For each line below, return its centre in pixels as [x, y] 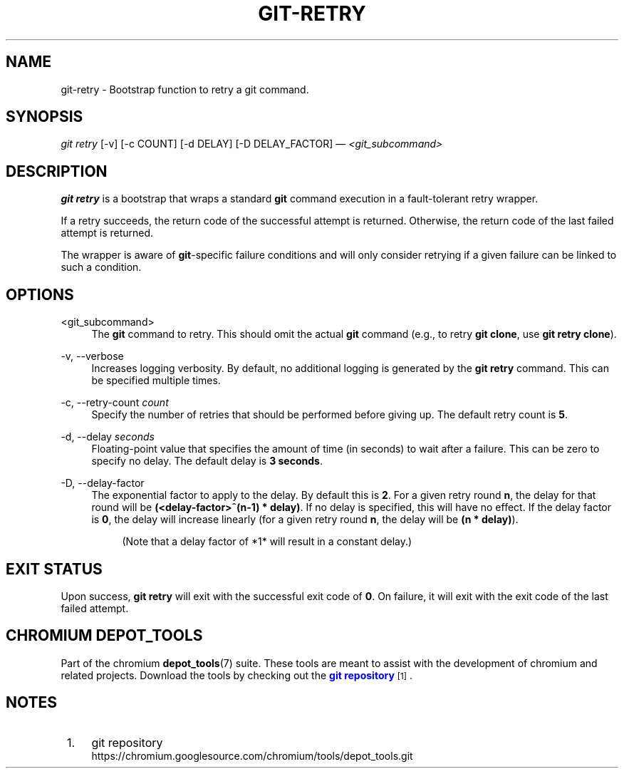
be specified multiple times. [156, 381]
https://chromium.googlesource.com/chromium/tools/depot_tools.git [252, 755]
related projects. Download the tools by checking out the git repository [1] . [236, 675]
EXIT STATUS [54, 569]
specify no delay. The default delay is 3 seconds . [207, 461]
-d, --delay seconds [108, 437]
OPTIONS [40, 294]
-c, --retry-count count [115, 403]
